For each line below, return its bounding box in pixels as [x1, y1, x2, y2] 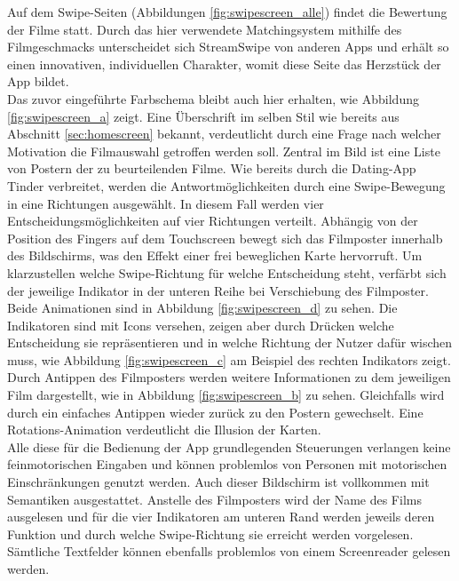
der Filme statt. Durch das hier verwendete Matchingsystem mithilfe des [7, 20, 402, 38]
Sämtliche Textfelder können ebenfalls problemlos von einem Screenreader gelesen [7, 542, 451, 561]
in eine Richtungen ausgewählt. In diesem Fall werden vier [7, 194, 324, 212]
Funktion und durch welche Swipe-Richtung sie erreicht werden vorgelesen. [7, 524, 414, 543]
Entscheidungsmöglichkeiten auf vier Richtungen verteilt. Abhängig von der [7, 211, 418, 230]
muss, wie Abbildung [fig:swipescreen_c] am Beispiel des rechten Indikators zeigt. [7, 350, 451, 369]
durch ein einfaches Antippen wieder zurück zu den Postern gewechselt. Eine [7, 402, 423, 421]
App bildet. [7, 72, 69, 91]
